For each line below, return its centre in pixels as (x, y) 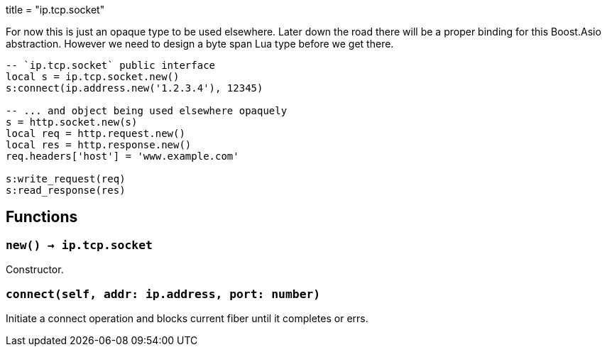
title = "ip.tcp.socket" (55, 10)
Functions (42, 217)
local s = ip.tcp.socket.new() (93, 77)
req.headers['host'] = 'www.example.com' (122, 156)
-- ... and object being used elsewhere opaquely (147, 111)
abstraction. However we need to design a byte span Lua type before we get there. (200, 44)
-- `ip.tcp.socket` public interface (111, 65)
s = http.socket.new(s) (72, 122)
